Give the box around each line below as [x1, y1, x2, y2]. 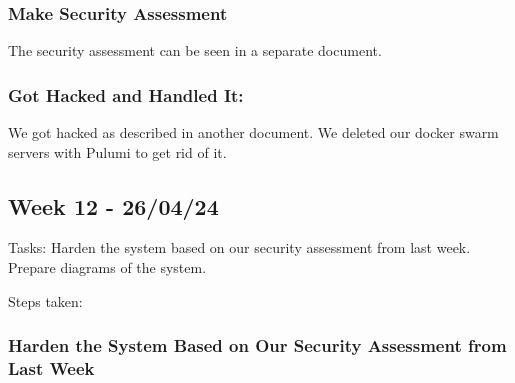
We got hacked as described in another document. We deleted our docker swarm [8, 122, 499, 143]
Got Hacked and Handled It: [8, 82, 244, 107]
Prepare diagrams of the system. [8, 257, 207, 278]
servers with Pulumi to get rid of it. [8, 141, 227, 162]
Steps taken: [8, 290, 83, 311]
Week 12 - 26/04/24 [8, 190, 219, 221]
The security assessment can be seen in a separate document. [8, 40, 382, 61]
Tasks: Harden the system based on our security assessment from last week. [8, 237, 471, 258]
